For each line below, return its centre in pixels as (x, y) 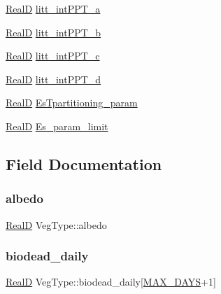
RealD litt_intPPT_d (54, 79)
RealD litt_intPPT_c (53, 56)
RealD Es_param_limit (57, 126)
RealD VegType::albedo (56, 224)
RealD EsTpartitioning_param (72, 103)
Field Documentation (84, 163)
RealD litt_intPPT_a (53, 8)
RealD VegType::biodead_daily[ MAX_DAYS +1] (111, 282)
